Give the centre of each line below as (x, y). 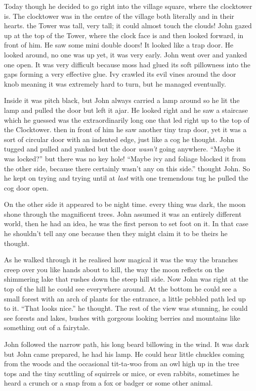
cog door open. (26, 187)
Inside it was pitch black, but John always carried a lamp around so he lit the (122, 100)
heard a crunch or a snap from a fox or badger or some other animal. (108, 383)
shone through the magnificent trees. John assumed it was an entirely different (123, 214)
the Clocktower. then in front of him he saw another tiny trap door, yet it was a (125, 129)
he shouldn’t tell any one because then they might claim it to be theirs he (116, 233)
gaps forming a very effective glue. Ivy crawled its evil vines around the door (120, 74)
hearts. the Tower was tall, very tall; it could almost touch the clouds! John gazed (128, 25)
